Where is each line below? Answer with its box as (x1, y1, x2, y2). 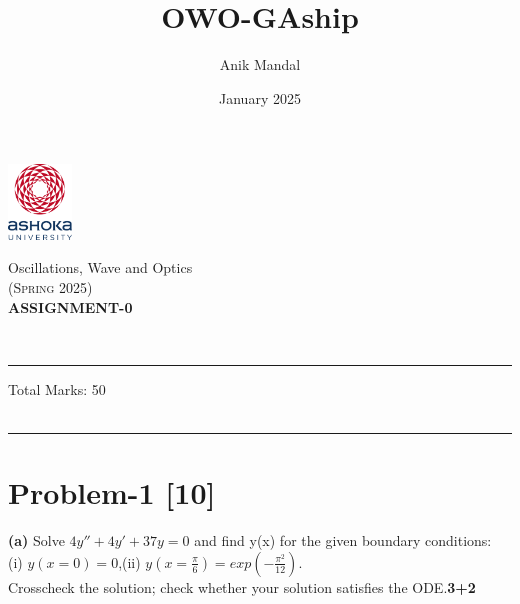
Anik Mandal (219, 54, 301, 75)
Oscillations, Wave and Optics (8, 257, 193, 278)
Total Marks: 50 (8, 378, 106, 399)
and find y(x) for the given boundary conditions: (194, 530, 492, 551)
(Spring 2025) (8, 277, 93, 298)
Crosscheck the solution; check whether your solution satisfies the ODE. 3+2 (8, 576, 476, 597)
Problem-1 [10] (8, 472, 216, 513)
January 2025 (219, 87, 301, 108)
